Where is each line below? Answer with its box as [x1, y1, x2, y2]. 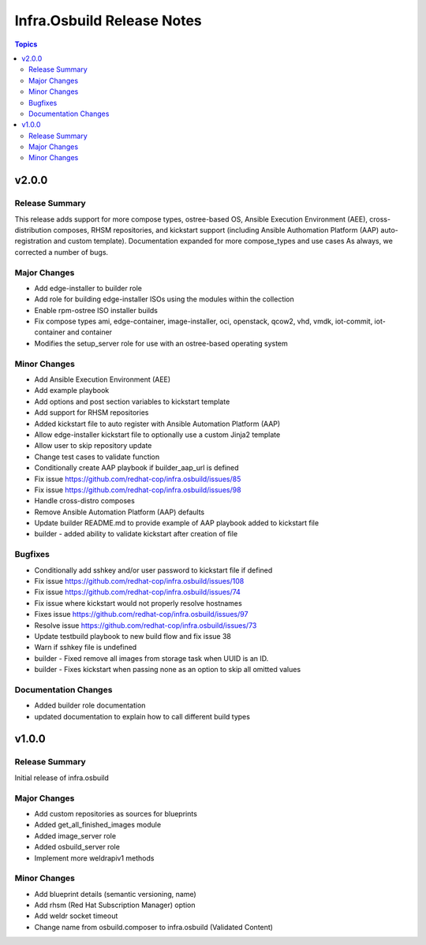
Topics [14, 39, 38, 49]
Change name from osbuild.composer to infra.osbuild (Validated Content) [34, 922, 274, 932]
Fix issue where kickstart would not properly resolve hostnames [34, 598, 242, 607]
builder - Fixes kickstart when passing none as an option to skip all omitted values [34, 665, 301, 674]
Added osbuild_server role [34, 842, 120, 852]
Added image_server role [34, 831, 117, 840]
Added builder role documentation [34, 700, 146, 710]
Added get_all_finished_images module [34, 820, 162, 830]
